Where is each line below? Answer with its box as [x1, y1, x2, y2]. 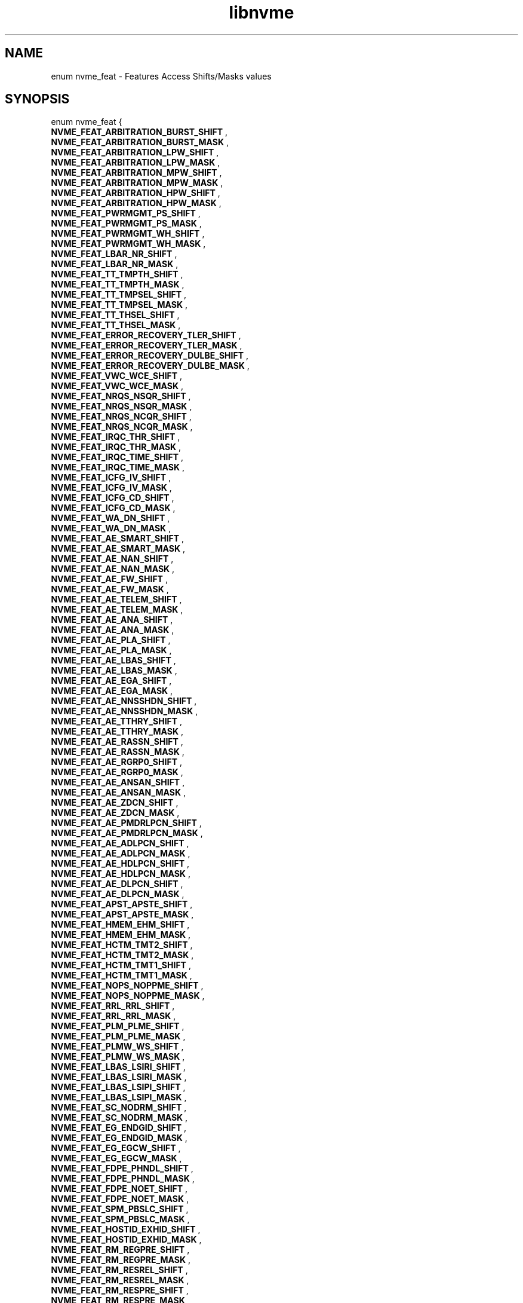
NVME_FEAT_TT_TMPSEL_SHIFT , [51, 289, 187, 300]
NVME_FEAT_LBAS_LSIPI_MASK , [51, 1092, 187, 1103]
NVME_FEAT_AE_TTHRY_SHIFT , [51, 716, 183, 727]
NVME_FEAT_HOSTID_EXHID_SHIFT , [51, 1224, 201, 1235]
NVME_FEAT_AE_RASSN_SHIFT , [51, 736, 183, 747]
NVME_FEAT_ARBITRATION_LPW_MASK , [51, 157, 220, 168]
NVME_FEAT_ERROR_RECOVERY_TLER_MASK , [51, 340, 242, 351]
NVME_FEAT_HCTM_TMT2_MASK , [51, 950, 194, 961]
